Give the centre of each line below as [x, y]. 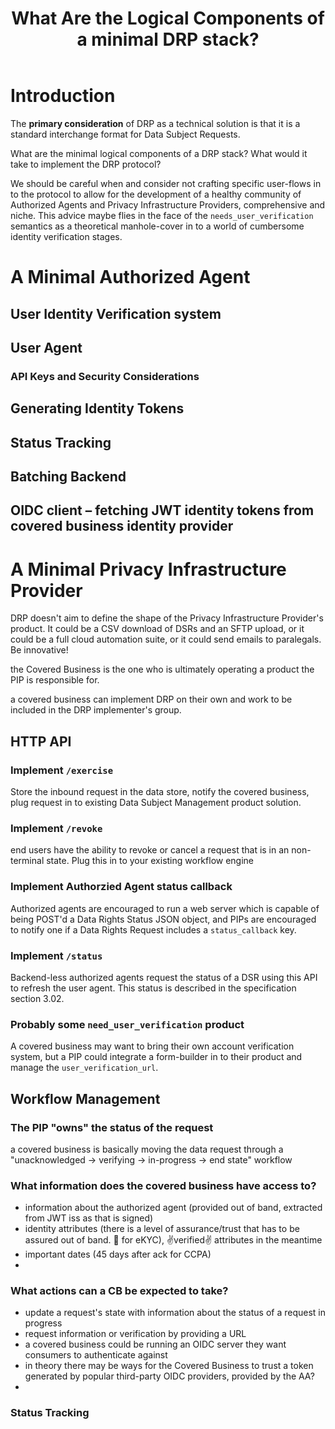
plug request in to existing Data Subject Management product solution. [156, 803]
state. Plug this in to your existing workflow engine [150, 861]
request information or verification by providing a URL [135, 1334]
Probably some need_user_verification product [127, 1024]
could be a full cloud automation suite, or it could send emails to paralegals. [166, 639]
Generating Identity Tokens [97, 408]
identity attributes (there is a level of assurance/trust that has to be [162, 1229]
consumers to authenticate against [96, 1355]
